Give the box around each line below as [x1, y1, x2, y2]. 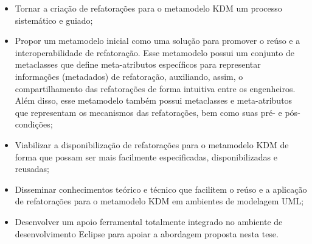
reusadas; [15, 162, 49, 175]
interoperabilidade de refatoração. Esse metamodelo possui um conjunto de [15, 46, 294, 59]
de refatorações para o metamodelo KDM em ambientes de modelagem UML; [15, 195, 304, 207]
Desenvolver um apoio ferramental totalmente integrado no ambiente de [15, 215, 283, 228]
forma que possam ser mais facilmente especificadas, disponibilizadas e [15, 150, 277, 163]
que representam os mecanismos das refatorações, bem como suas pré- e [15, 106, 282, 118]
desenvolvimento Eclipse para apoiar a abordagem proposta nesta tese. [15, 227, 279, 240]
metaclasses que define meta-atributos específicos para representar [15, 58, 261, 71]
